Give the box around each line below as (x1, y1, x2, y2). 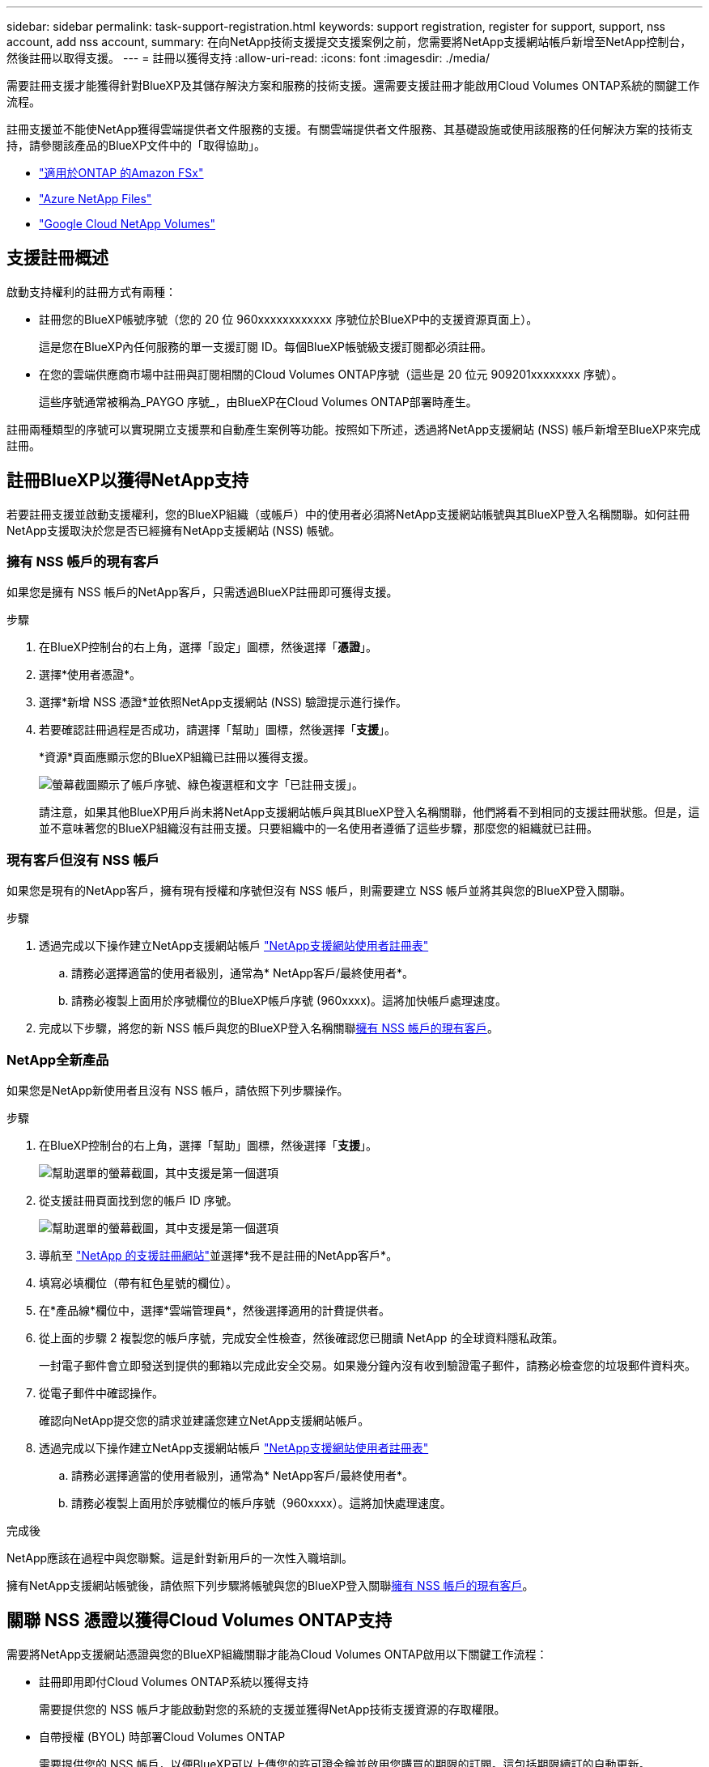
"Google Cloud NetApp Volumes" (39, 217, 216, 231)
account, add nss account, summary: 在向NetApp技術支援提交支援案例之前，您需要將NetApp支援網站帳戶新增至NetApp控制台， (6, 35, 692, 49)
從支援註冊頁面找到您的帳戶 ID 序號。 (39, 1193, 238, 1207)
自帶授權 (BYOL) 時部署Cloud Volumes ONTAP (39, 1729, 286, 1744)
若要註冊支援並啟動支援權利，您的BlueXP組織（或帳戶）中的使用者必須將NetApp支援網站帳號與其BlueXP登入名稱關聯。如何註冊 (6, 506, 690, 521)
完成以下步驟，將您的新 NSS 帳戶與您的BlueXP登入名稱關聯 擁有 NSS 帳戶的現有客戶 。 (39, 1021, 499, 1036)
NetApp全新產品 (6, 1051, 109, 1068)
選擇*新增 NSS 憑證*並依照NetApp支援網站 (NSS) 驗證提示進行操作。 (39, 695, 408, 710)
